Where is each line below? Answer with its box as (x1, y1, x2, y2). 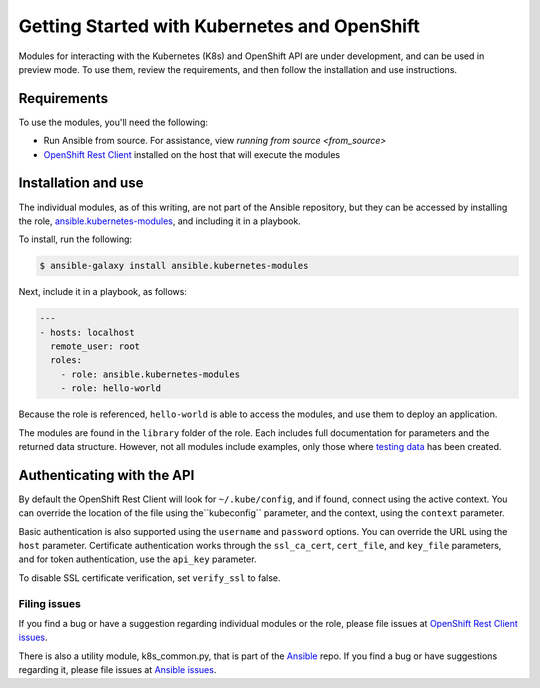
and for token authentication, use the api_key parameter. (18, 553, 257, 565)
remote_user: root (50, 341, 140, 352)
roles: (50, 355, 83, 366)
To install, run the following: (18, 233, 133, 245)
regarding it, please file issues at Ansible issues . (18, 664, 217, 676)
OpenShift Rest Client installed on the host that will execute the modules (43, 148, 340, 160)
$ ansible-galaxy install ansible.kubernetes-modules (39, 260, 309, 272)
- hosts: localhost (39, 326, 135, 338)
